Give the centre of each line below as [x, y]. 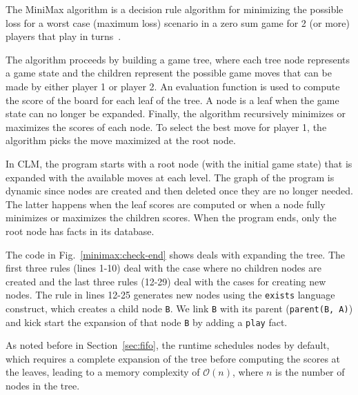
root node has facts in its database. [80, 231]
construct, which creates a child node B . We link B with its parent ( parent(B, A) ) [179, 308]
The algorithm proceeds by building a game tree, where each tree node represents [178, 59]
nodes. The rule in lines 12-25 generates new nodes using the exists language [170, 295]
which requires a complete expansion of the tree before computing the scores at [173, 358]
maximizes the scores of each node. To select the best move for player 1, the [166, 126]
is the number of [310, 372]
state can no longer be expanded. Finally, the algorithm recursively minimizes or [176, 113]
